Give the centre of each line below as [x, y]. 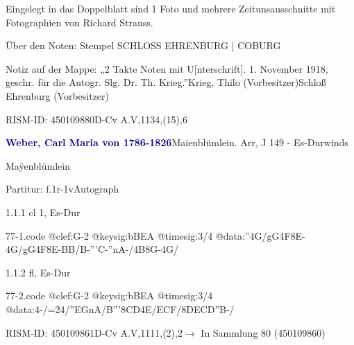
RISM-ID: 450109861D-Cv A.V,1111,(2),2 [94, 332]
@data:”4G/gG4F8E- [260, 235]
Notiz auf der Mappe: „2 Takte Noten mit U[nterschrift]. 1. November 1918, [167, 68]
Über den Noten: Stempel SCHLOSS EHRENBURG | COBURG [143, 45]
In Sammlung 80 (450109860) [263, 332]
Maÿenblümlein [38, 165]
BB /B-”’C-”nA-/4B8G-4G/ [120, 249]
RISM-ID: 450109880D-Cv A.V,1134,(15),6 [96, 119]
